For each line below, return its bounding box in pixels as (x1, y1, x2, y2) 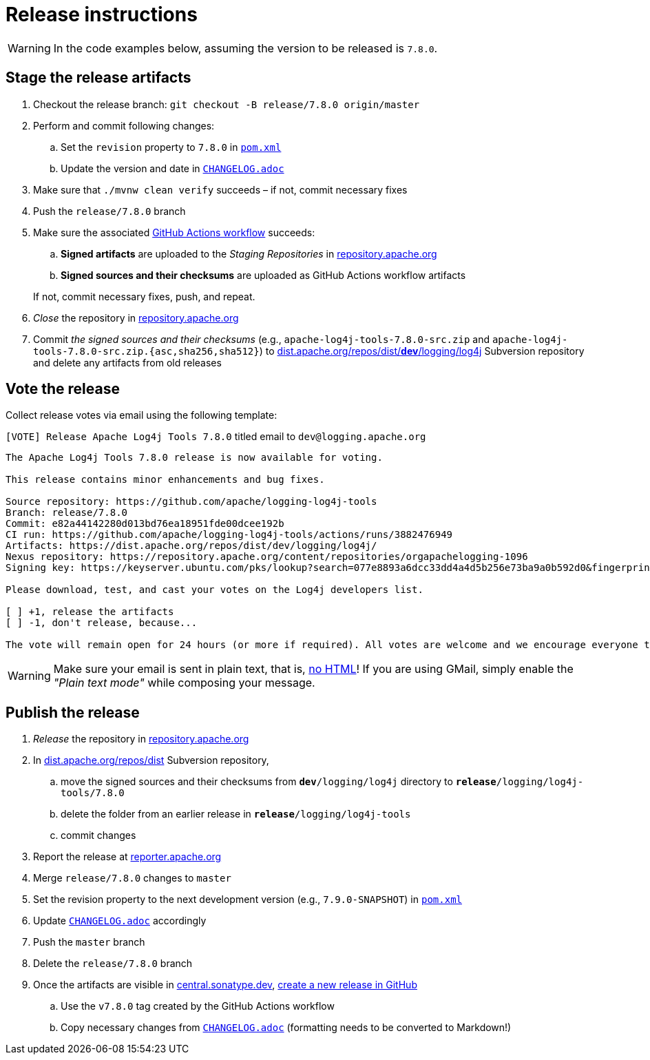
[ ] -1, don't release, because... (6, 617, 198, 629)
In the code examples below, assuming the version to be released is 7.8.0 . (53, 41, 438, 55)
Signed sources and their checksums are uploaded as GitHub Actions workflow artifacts (61, 269, 466, 281)
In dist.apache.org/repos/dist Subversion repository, (33, 754, 269, 767)
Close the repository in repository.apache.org (33, 311, 239, 324)
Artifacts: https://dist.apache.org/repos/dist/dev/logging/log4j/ (6, 540, 377, 552)
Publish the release (6, 703, 140, 721)
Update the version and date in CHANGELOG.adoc (61, 162, 284, 174)
